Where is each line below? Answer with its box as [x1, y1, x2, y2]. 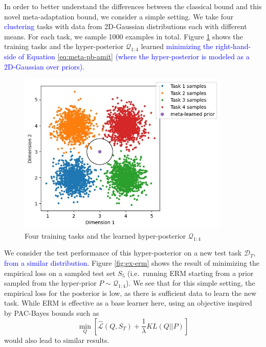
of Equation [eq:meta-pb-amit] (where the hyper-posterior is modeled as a [18, 51, 250, 61]
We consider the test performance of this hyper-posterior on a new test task [4, 247, 242, 258]
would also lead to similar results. [4, 334, 109, 345]
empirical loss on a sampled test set [4, 267, 116, 278]
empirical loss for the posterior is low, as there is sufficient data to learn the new [4, 287, 257, 298]
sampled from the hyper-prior [4, 277, 97, 288]
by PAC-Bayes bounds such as [4, 308, 99, 318]
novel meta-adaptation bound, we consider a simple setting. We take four [4, 11, 234, 21]
